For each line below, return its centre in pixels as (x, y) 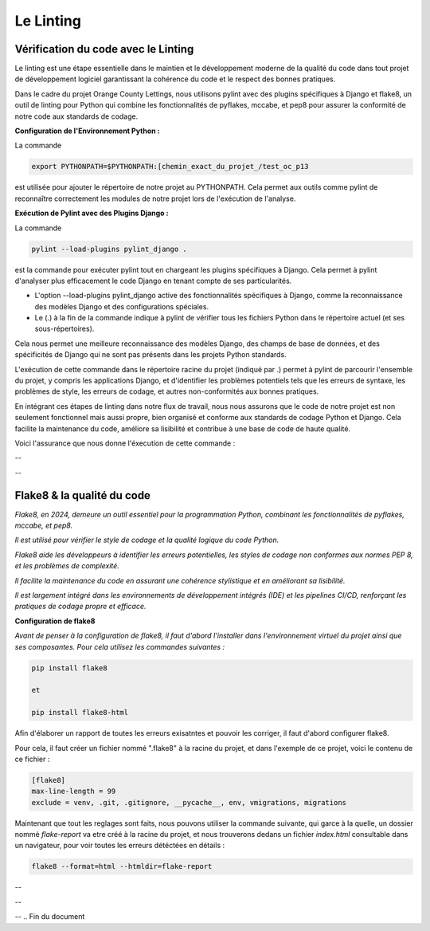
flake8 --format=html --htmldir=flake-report (122, 866)
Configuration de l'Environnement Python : (87, 131)
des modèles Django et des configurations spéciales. (122, 306)
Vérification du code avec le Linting (104, 49)
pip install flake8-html (80, 713)
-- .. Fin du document (50, 917)
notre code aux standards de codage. (76, 116)
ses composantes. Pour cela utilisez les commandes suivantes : (120, 646)
